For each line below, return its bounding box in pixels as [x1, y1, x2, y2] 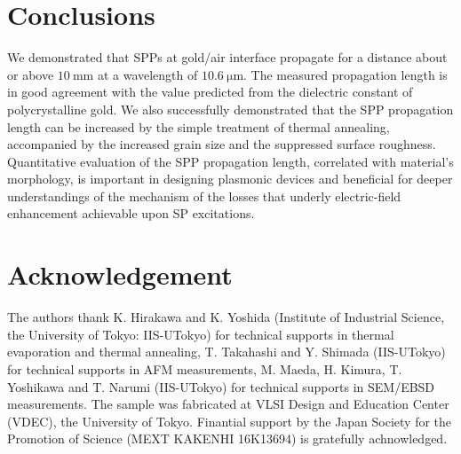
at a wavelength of [97, 65, 198, 83]
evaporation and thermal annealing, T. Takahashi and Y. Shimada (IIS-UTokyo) [7, 342, 446, 361]
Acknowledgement [7, 256, 233, 293]
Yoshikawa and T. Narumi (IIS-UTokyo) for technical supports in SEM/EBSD [7, 377, 435, 395]
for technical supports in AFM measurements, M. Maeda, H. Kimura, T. [7, 359, 402, 378]
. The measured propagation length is [243, 65, 448, 83]
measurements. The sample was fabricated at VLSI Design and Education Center [7, 395, 449, 413]
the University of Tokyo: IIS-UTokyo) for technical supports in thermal [7, 325, 394, 343]
